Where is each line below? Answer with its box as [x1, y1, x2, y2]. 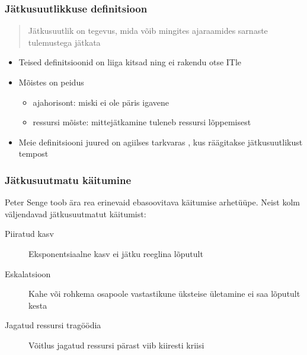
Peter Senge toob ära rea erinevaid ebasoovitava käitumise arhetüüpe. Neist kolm [5, 196, 300, 208]
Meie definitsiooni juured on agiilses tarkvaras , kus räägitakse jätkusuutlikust [18, 135, 303, 148]
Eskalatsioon [5, 267, 51, 280]
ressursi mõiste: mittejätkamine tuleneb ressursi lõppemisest [33, 116, 251, 128]
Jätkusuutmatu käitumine [5, 172, 132, 187]
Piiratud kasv [5, 227, 54, 240]
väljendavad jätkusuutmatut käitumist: [5, 207, 146, 220]
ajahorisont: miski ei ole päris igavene [33, 96, 169, 108]
